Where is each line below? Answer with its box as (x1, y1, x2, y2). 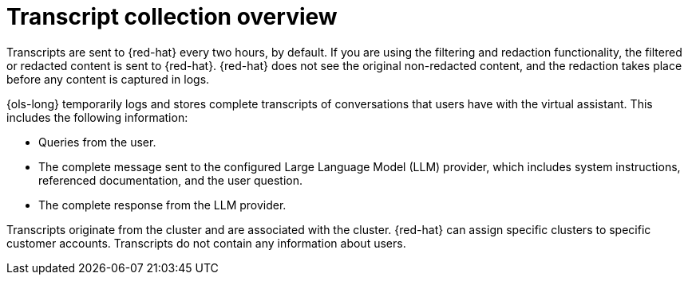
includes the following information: (6, 110, 188, 124)
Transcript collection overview (6, 3, 338, 30)
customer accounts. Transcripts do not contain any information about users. (6, 236, 406, 250)
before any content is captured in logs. (6, 72, 210, 86)
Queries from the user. (38, 135, 156, 149)
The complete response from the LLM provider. (38, 197, 287, 212)
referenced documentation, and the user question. (38, 173, 303, 187)
